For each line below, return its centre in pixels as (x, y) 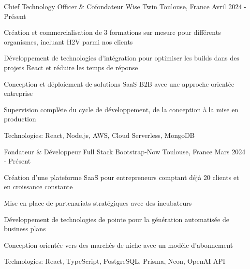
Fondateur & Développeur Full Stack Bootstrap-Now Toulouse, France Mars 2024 (125, 151)
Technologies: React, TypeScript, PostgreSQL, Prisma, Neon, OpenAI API (115, 261)
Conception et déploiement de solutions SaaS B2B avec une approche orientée (119, 83)
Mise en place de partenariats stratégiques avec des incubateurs (98, 202)
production (20, 119)
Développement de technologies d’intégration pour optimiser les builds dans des (122, 58)
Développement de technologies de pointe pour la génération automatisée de (117, 219)
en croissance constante (38, 187)
